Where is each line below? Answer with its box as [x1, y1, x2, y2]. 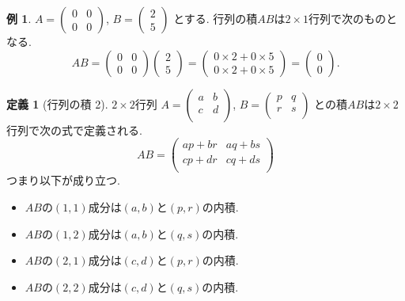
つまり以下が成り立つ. [6, 172, 120, 189]
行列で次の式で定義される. [6, 121, 142, 138]
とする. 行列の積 [173, 10, 258, 26]
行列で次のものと [308, 10, 397, 26]
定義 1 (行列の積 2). [6, 95, 108, 112]
